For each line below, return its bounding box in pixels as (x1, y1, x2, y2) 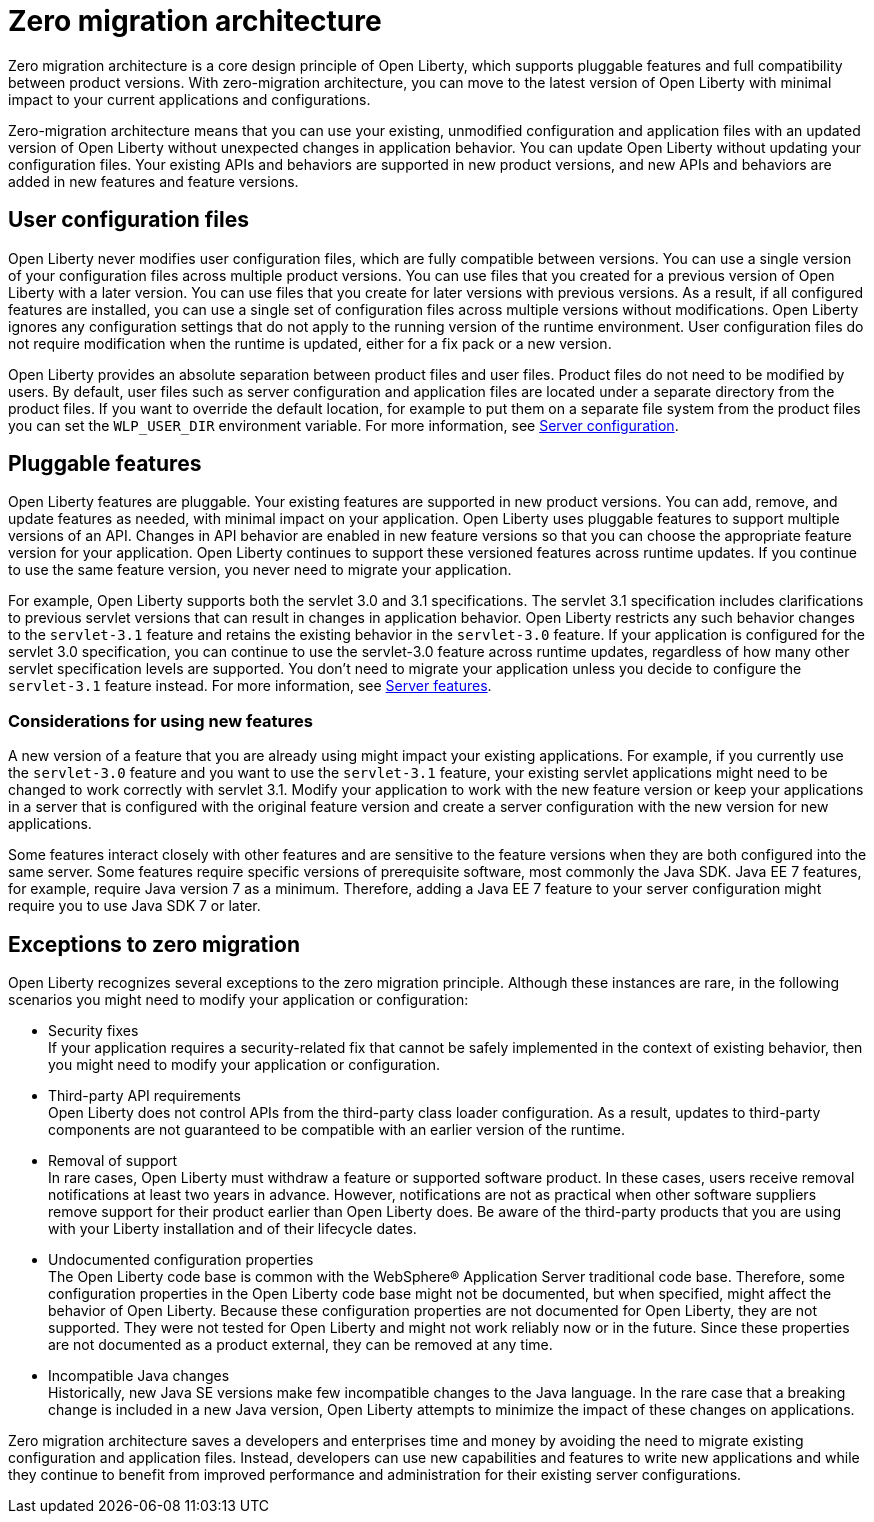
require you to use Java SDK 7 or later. (8, 897, 261, 915)
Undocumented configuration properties (48, 1251, 314, 1269)
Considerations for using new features (8, 710, 313, 731)
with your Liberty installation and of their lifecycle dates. (48, 1220, 417, 1238)
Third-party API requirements (48, 1087, 241, 1105)
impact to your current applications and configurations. (8, 90, 371, 108)
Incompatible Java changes (48, 1367, 230, 1385)
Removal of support (48, 1152, 178, 1170)
